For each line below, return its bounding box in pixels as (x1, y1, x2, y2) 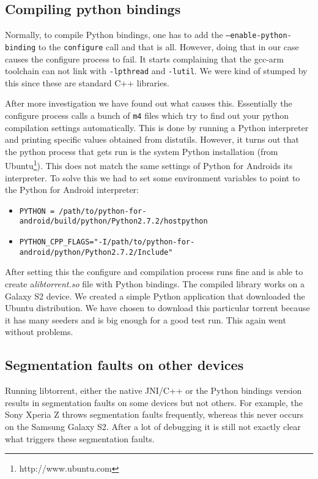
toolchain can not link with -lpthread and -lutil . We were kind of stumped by (5, 64, 308, 77)
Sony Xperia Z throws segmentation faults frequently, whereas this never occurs (5, 408, 303, 421)
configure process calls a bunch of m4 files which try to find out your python (5, 108, 289, 121)
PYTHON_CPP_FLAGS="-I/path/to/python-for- (19, 238, 195, 247)
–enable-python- (226, 31, 292, 40)
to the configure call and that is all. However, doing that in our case (38, 40, 299, 53)
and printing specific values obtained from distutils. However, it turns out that (5, 133, 299, 146)
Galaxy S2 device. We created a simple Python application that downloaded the (5, 289, 305, 302)
